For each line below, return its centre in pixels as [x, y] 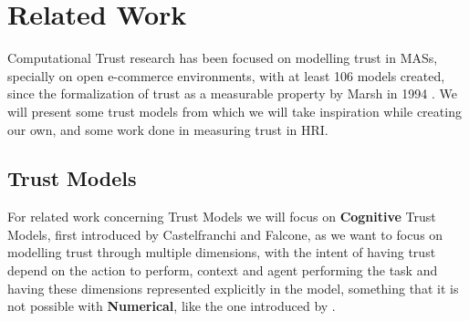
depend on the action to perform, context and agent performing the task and [223, 270]
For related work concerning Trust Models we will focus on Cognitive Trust [222, 217]
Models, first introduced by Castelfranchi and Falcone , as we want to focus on [225, 234]
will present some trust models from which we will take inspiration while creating [234, 111]
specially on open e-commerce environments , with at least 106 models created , [226, 75]
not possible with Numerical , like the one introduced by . [172, 306]
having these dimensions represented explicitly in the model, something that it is [233, 288]
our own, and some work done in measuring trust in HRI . [168, 129]
